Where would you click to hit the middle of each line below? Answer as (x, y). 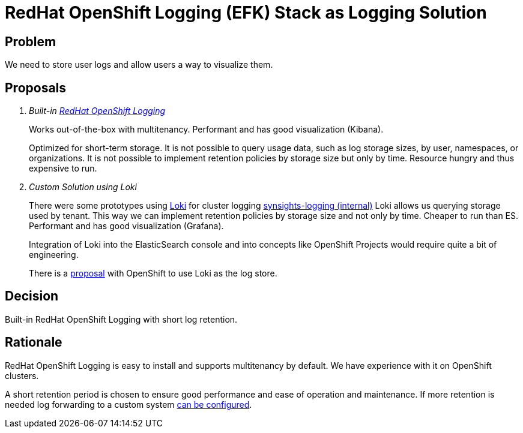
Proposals (36, 88)
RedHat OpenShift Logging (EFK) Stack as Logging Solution (246, 13)
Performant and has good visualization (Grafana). (126, 226)
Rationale (34, 342)
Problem (31, 41)
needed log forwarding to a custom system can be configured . (128, 404)
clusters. (22, 375)
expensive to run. (63, 169)
